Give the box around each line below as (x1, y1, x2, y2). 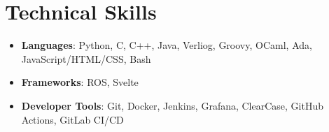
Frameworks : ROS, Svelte (21, 75, 139, 89)
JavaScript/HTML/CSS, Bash (21, 51, 151, 66)
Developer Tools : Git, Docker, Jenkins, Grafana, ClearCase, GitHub (21, 98, 324, 112)
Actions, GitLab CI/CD (21, 112, 124, 126)
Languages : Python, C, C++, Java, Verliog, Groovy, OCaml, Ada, (21, 38, 312, 52)
